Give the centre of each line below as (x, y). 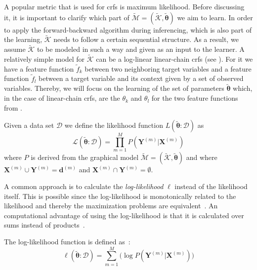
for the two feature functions (195, 98)
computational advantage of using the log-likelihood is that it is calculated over (124, 215)
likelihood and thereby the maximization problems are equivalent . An (111, 206)
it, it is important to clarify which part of (67, 17)
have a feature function (39, 68)
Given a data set (29, 125)
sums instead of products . (44, 225)
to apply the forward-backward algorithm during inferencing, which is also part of (128, 29)
